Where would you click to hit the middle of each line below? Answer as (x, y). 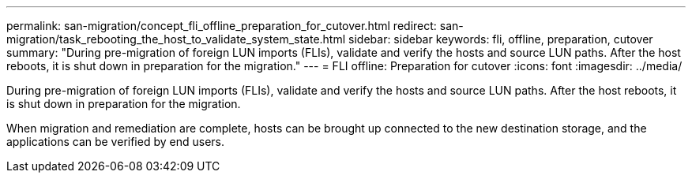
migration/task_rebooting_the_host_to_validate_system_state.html (176, 39)
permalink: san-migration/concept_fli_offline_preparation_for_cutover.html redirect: (222, 26)
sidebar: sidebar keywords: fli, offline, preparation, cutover (501, 39)
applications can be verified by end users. (115, 142)
